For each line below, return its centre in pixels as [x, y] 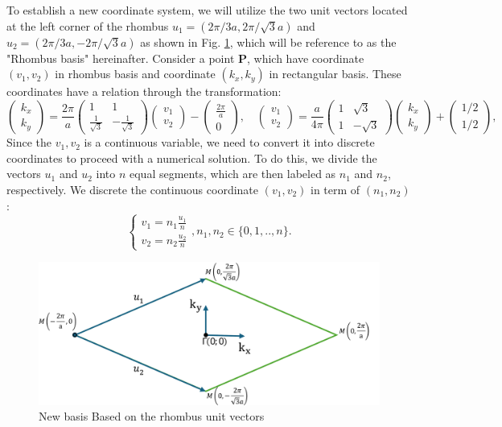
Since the [29, 142]
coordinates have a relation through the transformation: [144, 91]
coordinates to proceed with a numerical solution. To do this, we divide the [192, 158]
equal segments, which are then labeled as [232, 174]
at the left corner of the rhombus [88, 25]
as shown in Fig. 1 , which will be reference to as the [268, 41]
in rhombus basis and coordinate [135, 74]
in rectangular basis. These [335, 74]
